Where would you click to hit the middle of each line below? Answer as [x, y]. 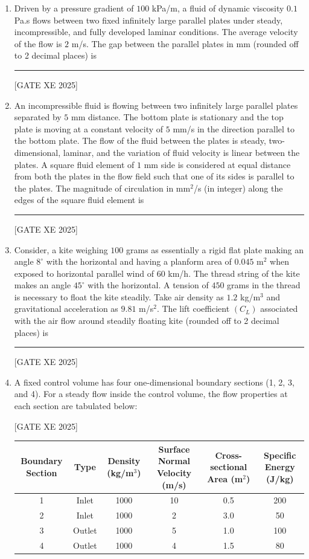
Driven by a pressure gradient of [74, 8]
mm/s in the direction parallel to [234, 128]
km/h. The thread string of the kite [234, 273]
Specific [280, 455]
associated [279, 309]
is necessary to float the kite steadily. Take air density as [119, 296]
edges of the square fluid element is [79, 200]
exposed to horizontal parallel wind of [84, 273]
